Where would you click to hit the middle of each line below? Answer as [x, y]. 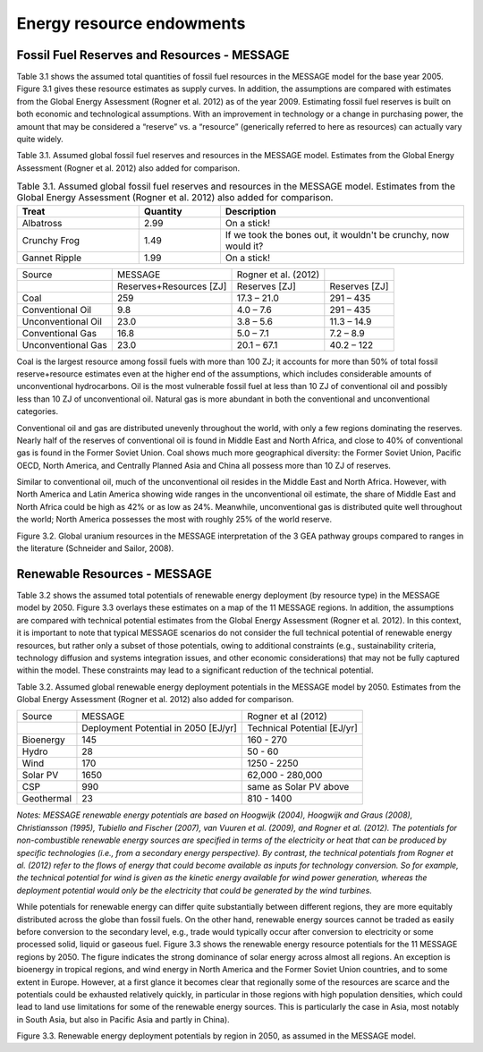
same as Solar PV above [298, 787]
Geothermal [47, 799]
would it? [244, 246]
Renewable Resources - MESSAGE [114, 574]
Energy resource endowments [131, 23]
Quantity [163, 211]
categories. [37, 411]
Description [250, 211]
